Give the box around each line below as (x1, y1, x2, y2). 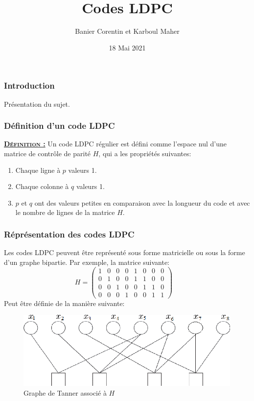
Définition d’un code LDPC (4, 119, 115, 132)
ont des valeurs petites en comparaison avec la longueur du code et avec (34, 197, 250, 208)
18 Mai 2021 (109, 42, 146, 52)
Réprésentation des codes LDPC (4, 228, 135, 240)
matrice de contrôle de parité (4, 148, 91, 159)
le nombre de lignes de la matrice (15, 207, 115, 217)
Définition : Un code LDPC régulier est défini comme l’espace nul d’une (4, 139, 227, 149)
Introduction (4, 79, 55, 92)
